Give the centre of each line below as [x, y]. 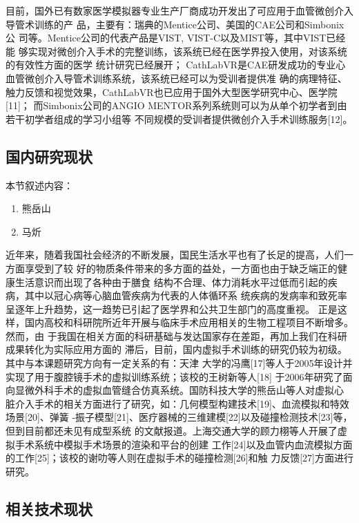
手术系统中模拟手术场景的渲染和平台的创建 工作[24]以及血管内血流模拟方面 [184, 444]
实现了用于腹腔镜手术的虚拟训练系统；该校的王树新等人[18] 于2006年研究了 [174, 376]
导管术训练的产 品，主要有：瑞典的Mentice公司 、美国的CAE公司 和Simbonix [175, 24]
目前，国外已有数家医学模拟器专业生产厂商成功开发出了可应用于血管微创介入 [179, 10]
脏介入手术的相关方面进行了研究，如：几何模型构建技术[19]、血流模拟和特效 [177, 403]
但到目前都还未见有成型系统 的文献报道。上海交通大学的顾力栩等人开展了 [172, 431]
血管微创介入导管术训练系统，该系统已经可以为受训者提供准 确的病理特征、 [176, 78]
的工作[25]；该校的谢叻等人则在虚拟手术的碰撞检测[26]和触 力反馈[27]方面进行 [180, 458]
